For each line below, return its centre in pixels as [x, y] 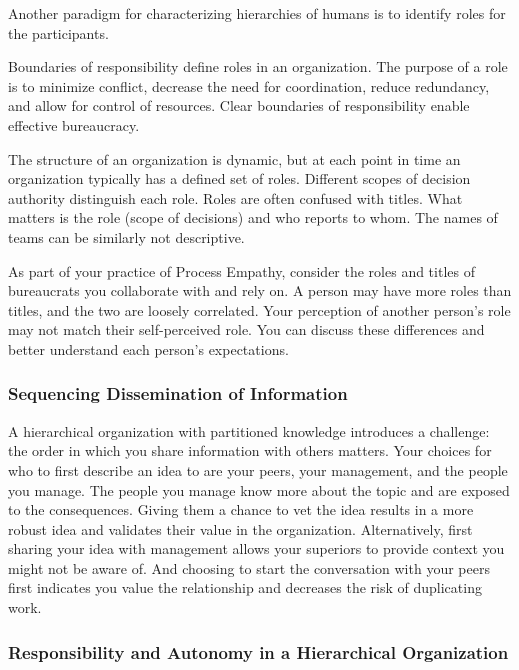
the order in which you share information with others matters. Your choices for [250, 450]
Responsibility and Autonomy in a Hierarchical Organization [258, 651]
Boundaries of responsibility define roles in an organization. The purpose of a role [258, 66]
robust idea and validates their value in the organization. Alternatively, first [240, 528]
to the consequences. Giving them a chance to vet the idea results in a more [241, 509]
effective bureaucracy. [74, 124]
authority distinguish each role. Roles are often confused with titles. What [235, 197]
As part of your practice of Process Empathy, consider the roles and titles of [241, 270]
